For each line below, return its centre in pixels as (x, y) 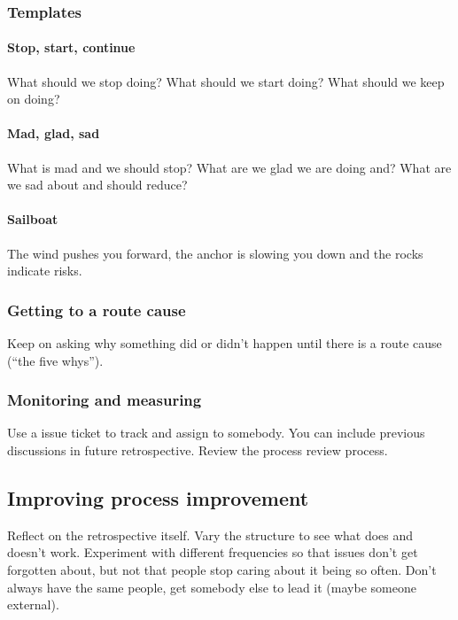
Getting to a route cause (97, 310)
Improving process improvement (158, 498)
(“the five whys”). (55, 360)
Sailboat (33, 219)
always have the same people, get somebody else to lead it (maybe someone (212, 587)
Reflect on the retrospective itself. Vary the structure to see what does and (210, 535)
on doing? (34, 99)
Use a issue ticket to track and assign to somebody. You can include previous (216, 433)
